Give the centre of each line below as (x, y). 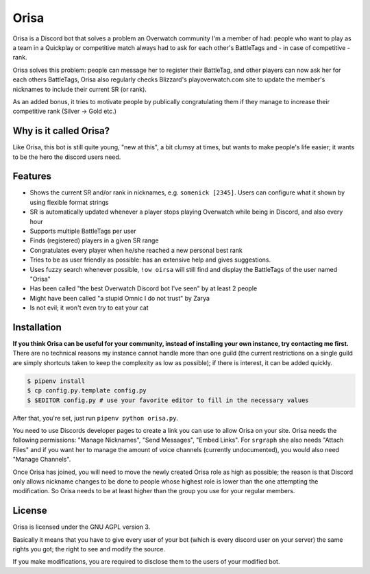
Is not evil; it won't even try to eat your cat (89, 308)
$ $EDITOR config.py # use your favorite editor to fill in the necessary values (168, 400)
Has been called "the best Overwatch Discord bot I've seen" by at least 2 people (144, 288)
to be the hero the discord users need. (67, 157)
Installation (37, 327)
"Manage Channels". (42, 460)
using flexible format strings (69, 202)
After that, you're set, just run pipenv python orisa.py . (95, 418)
